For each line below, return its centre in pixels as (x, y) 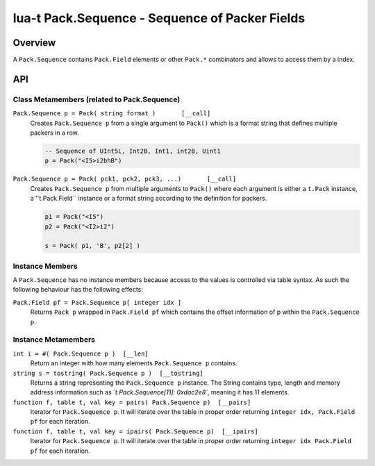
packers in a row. (55, 133)
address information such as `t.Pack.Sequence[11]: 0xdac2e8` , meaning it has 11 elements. (160, 392)
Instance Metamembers (54, 340)
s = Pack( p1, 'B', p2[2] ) (92, 246)
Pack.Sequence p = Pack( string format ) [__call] (112, 114)
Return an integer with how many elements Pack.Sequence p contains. (134, 363)
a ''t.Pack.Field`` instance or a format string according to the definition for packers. (149, 199)
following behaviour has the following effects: (78, 290)
